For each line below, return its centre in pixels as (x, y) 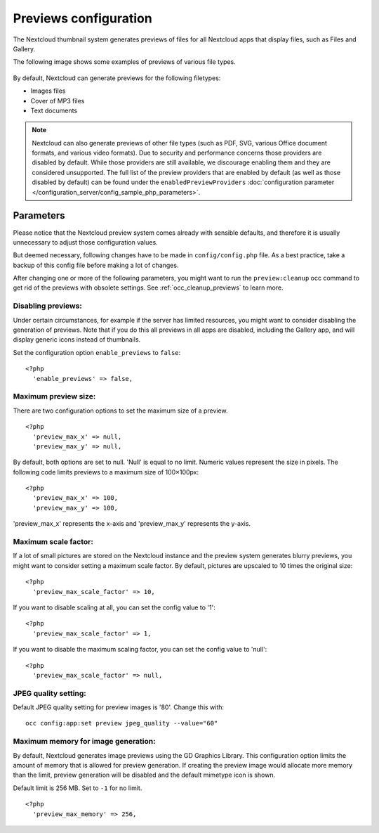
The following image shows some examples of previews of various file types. (125, 62)
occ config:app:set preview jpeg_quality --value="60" (122, 723)
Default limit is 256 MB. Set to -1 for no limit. (78, 788)
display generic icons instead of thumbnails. (77, 340)
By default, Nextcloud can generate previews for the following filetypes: (117, 78)
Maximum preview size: (54, 396)
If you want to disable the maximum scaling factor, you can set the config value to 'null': (140, 650)
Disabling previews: (47, 306)
